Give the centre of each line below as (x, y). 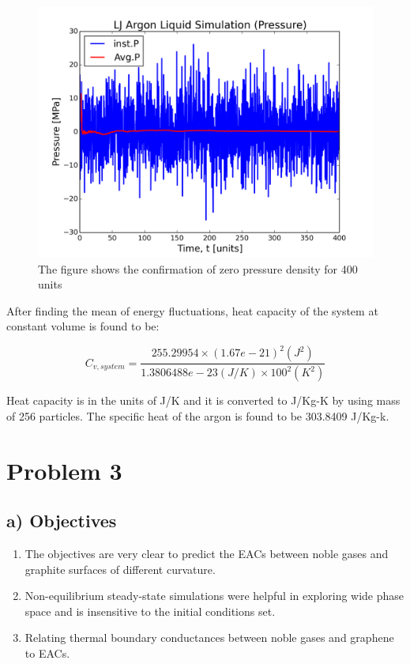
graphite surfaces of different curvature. (120, 569)
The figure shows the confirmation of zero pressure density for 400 (198, 268)
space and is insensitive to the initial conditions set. (150, 611)
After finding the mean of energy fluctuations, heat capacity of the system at (192, 310)
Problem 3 (64, 470)
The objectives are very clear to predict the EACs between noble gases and (207, 554)
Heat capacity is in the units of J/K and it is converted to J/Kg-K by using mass (203, 400)
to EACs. (47, 653)
